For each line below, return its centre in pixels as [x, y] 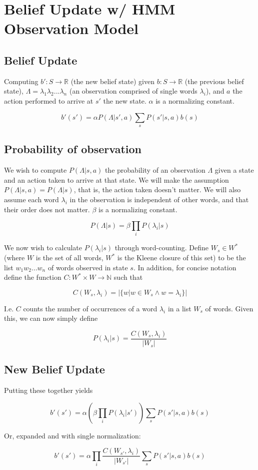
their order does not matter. [47, 209]
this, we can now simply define [51, 318]
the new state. [125, 100]
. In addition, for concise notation [185, 267]
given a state [234, 170]
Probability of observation [73, 149]
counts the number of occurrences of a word [90, 308]
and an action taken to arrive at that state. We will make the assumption [116, 179]
